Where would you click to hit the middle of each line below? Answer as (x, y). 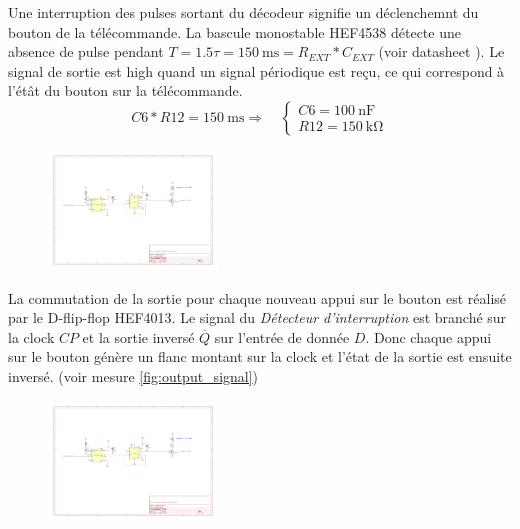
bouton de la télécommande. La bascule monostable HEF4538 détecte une (234, 31)
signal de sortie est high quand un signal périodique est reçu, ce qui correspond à (256, 70)
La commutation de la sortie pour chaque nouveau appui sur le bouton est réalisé (257, 297)
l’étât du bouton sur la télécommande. (125, 90)
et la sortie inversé (138, 336)
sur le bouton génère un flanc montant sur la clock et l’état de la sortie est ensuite (260, 356)
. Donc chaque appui (428, 336)
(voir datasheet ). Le (441, 51)
